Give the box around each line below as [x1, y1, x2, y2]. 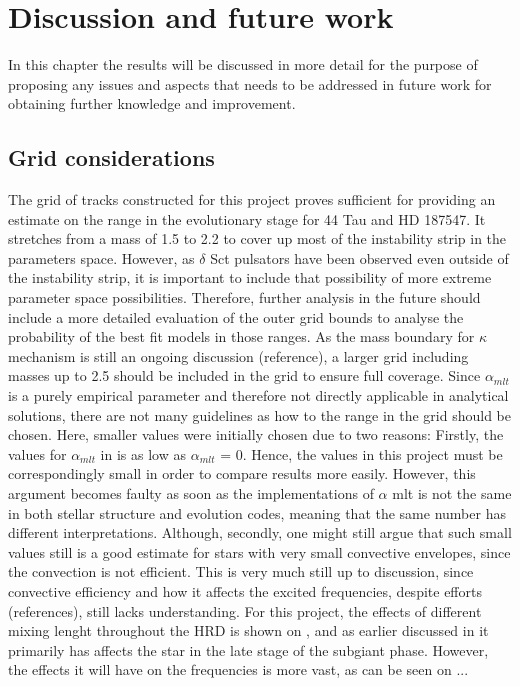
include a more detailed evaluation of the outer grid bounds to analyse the [8, 306, 464, 327]
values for [8, 443, 67, 464]
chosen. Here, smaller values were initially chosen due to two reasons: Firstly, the [8, 424, 504, 445]
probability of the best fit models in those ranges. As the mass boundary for [8, 326, 475, 347]
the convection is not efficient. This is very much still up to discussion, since [8, 561, 474, 582]
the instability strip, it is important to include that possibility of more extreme [8, 267, 492, 288]
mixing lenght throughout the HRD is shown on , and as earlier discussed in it [8, 620, 489, 641]
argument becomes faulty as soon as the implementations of [8, 483, 374, 504]
